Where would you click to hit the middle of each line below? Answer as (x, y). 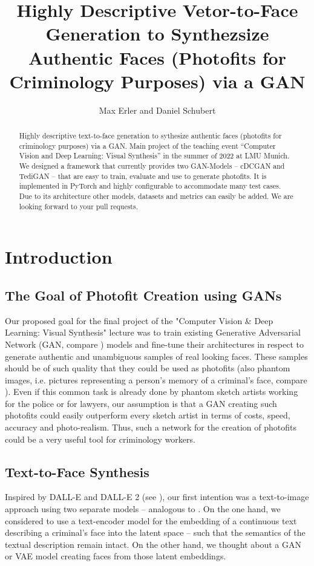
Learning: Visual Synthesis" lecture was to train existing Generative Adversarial (153, 332)
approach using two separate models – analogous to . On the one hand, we (143, 509)
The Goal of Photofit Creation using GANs (143, 295)
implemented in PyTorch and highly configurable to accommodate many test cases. (150, 186)
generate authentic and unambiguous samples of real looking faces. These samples (156, 356)
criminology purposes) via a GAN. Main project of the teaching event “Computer (147, 145)
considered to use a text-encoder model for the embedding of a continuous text (151, 520)
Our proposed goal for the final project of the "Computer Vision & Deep (139, 320)
